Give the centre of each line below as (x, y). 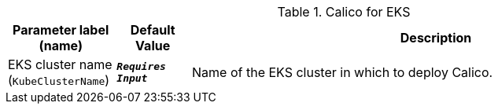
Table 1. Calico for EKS (344, 12)
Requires (141, 66)
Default (153, 30)
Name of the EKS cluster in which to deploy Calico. (343, 72)
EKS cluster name (60, 64)
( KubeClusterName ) (59, 80)
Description (436, 38)
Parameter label (61, 30)
